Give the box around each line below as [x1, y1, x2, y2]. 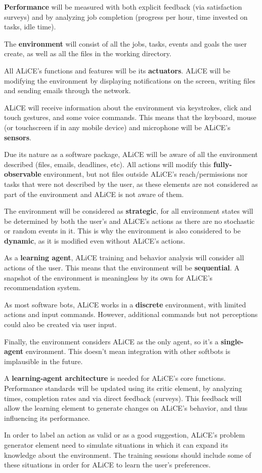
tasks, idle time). [4, 21, 56, 32]
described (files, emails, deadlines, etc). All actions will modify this [4, 159, 211, 169]
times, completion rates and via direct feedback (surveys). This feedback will [4, 392, 242, 403]
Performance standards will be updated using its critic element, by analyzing [4, 383, 242, 393]
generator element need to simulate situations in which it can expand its [4, 439, 228, 450]
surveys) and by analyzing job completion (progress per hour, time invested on [4, 11, 248, 22]
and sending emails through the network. [4, 85, 131, 96]
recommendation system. [4, 282, 81, 293]
